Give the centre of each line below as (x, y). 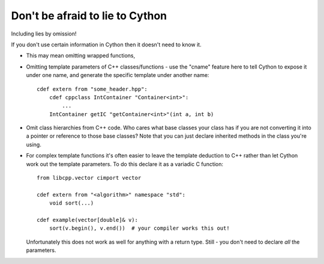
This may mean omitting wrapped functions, (80, 56)
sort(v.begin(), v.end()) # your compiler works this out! (139, 228)
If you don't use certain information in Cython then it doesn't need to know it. (106, 45)
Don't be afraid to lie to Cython (89, 16)
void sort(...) (71, 203)
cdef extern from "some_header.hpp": (92, 89)
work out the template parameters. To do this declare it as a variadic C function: (125, 164)
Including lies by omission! (44, 34)
